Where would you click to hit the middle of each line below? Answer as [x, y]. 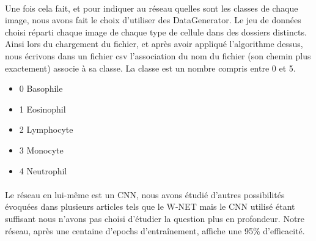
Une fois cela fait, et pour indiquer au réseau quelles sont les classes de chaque [152, 8]
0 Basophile [41, 88]
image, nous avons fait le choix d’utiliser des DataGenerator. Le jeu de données [153, 20]
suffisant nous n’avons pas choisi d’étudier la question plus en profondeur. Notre [155, 218]
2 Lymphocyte [46, 129]
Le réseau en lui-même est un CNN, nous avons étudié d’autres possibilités [145, 194]
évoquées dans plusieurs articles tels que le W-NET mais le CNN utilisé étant [150, 206]
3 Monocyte [41, 150]
